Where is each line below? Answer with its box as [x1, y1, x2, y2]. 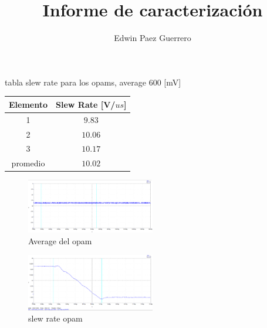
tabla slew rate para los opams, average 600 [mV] [5, 76, 181, 88]
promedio [11, 157, 45, 169]
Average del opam [28, 234, 92, 247]
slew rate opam [28, 312, 83, 324]
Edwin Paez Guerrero [114, 32, 191, 44]
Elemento [9, 98, 48, 110]
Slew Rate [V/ [56, 98, 116, 110]
